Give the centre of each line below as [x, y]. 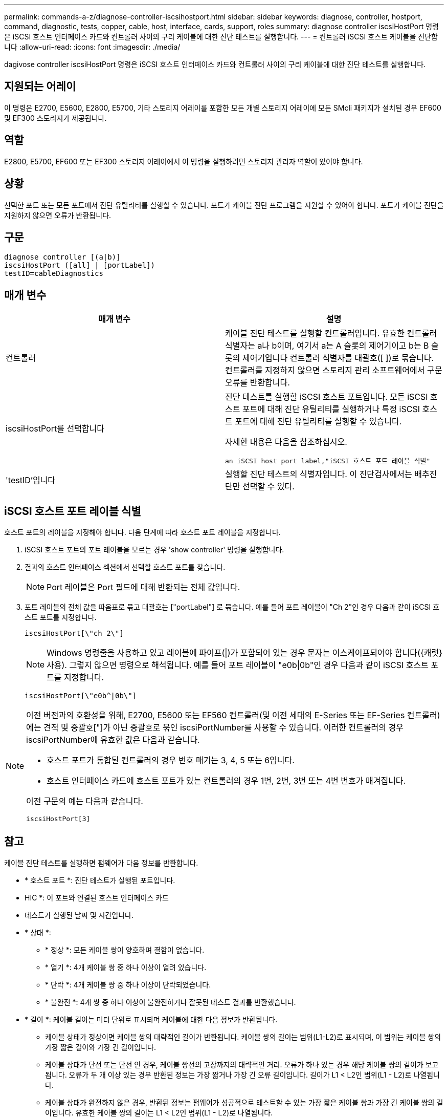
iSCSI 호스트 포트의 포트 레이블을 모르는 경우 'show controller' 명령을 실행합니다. [154, 550]
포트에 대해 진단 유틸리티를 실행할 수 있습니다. [318, 422]
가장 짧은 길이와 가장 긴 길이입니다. [100, 1047]
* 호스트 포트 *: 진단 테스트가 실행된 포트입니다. [100, 880]
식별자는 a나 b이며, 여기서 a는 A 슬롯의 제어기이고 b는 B [327, 346]
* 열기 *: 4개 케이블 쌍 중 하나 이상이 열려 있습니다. [126, 967]
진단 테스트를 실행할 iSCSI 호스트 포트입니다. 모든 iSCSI [327, 397]
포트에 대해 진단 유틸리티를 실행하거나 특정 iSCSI [331, 409]
